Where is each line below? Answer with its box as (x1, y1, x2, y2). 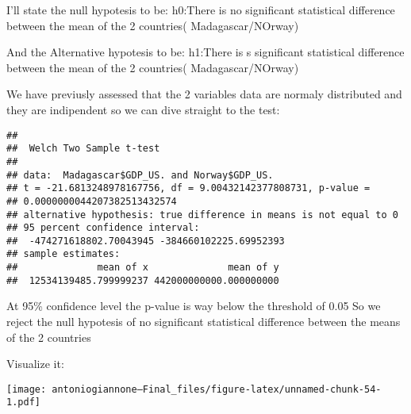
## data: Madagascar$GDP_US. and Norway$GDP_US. (6, 169, 274, 181)
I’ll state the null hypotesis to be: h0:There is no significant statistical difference (6, 2, 395, 17)
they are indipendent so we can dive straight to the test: (6, 101, 280, 117)
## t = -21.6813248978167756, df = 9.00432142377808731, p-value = (6, 182, 371, 194)
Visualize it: (6, 355, 64, 372)
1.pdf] (6, 397, 40, 408)
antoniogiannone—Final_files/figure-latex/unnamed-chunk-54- (52, 383, 382, 395)
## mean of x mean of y (6, 262, 279, 274)
